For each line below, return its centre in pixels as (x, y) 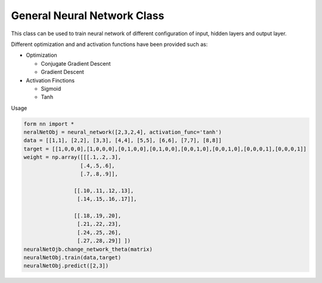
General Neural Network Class (88, 16)
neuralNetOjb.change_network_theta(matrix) (88, 249)
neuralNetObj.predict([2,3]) (66, 266)
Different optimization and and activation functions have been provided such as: (109, 44)
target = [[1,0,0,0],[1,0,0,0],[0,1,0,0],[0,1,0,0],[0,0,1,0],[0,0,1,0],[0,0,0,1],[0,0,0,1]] (165, 149)
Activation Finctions (50, 80)
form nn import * (49, 124)
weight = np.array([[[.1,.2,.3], (72, 157)
